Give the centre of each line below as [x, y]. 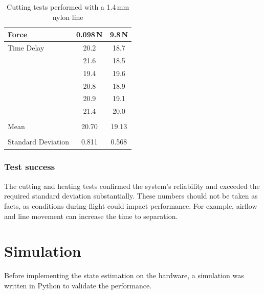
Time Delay [26, 48]
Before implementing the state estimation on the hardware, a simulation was [124, 275]
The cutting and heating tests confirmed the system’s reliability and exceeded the [132, 186]
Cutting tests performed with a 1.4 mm [68, 7]
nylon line [68, 17]
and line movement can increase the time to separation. [91, 216]
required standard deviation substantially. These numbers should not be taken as [131, 196]
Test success [30, 167]
